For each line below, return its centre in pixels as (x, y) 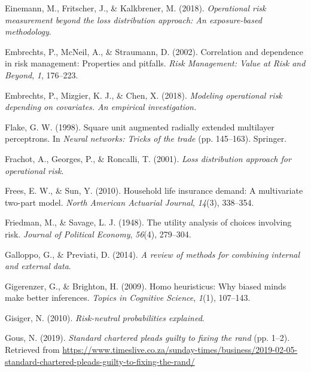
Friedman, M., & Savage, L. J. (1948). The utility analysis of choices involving (148, 222)
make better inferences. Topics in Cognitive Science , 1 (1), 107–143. (128, 298)
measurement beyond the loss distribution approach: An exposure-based (133, 19)
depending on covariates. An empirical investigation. (101, 107)
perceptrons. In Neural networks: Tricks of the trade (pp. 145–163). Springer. (146, 138)
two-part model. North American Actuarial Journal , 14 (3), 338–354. (129, 202)
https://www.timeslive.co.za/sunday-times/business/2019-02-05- (180, 350)
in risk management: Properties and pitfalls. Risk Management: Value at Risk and (155, 63)
